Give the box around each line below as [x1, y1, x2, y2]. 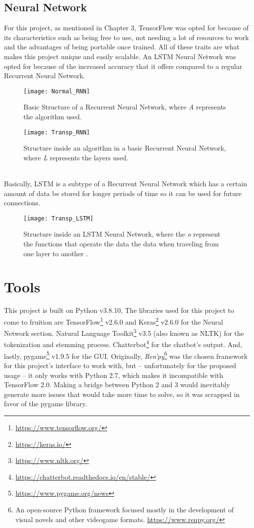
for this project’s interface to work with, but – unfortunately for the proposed [4, 360, 236, 370]
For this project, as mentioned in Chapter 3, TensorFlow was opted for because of [4, 22, 249, 33]
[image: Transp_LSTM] [23, 215, 94, 222]
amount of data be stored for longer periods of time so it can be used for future [4, 188, 242, 198]
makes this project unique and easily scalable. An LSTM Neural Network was [4, 51, 236, 61]
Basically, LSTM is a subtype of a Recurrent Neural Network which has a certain [4, 178, 247, 189]
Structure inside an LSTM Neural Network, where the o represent [23, 229, 221, 239]
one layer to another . [23, 248, 88, 258]
